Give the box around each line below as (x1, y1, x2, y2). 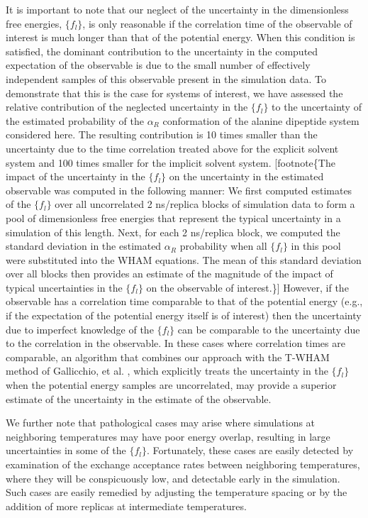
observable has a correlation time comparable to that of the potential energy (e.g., (6, 294, 363, 309)
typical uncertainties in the (6, 280, 123, 294)
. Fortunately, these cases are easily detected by (146, 443, 354, 458)
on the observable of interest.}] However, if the (146, 280, 349, 294)
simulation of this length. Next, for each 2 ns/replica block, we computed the (6, 224, 340, 239)
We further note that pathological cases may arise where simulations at (6, 415, 316, 430)
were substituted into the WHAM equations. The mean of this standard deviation (6, 252, 362, 267)
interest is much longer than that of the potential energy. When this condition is (6, 30, 355, 45)
